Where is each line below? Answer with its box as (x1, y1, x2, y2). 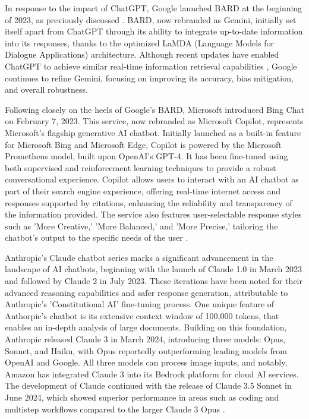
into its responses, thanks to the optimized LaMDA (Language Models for (5, 36, 275, 49)
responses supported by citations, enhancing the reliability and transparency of (5, 196, 292, 209)
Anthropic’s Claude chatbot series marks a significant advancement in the (5, 251, 273, 263)
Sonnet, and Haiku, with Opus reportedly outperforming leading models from (5, 344, 287, 357)
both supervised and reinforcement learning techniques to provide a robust (5, 161, 276, 174)
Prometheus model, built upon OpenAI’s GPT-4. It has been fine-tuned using (5, 150, 288, 162)
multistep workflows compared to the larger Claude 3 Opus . (5, 402, 225, 415)
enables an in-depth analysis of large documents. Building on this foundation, (5, 321, 287, 333)
